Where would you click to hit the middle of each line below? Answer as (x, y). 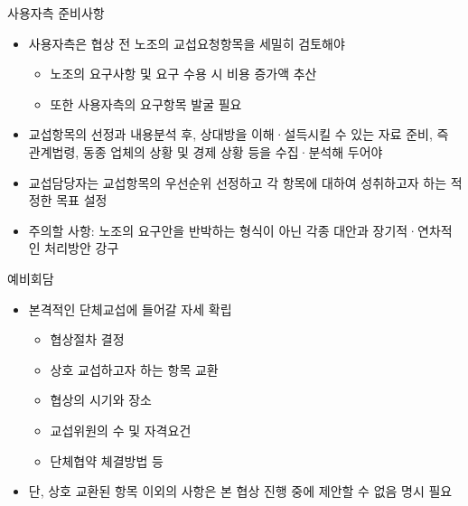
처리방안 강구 (82, 248)
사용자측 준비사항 (56, 13)
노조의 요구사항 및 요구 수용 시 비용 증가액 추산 (183, 74)
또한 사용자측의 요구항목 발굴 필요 (146, 103)
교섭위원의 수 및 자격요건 (121, 430)
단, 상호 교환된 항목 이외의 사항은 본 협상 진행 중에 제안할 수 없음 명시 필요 (240, 491)
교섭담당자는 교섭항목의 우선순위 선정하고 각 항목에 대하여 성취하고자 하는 (238, 182)
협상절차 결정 (87, 339)
